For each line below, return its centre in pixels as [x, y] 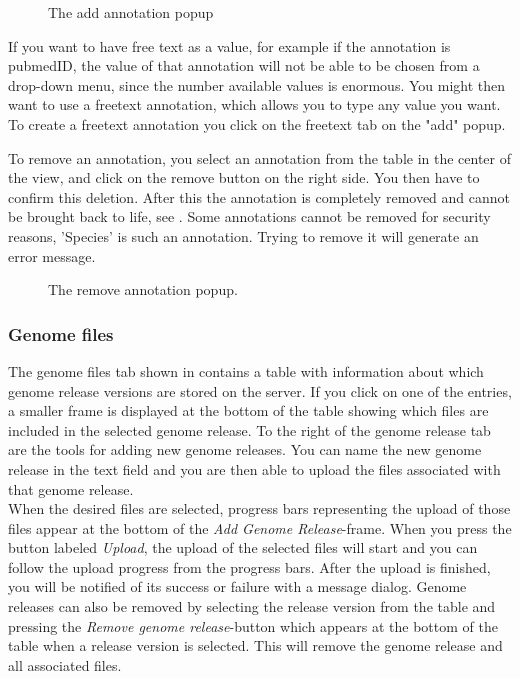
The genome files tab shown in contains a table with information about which [246, 370]
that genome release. [71, 488]
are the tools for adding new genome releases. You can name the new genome [245, 449]
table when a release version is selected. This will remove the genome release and [255, 645]
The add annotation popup [131, 12]
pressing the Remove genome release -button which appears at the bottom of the [253, 625]
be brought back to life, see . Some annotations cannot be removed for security [249, 216]
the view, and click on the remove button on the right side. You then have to [244, 177]
